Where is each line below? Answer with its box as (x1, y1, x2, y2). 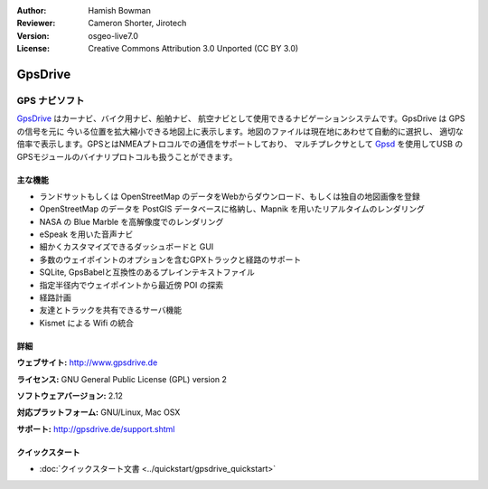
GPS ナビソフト (16, 94, 85, 107)
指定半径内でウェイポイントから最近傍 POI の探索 (39, 279, 224, 290)
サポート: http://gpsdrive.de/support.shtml (16, 423, 175, 434)
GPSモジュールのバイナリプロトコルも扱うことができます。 (16, 151, 238, 162)
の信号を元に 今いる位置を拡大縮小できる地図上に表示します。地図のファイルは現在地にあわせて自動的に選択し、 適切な (16, 126, 465, 136)
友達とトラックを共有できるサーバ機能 (39, 305, 183, 315)
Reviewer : (16, 18, 56, 29)
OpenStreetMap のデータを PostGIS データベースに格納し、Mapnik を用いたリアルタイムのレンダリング (39, 203, 425, 214)
